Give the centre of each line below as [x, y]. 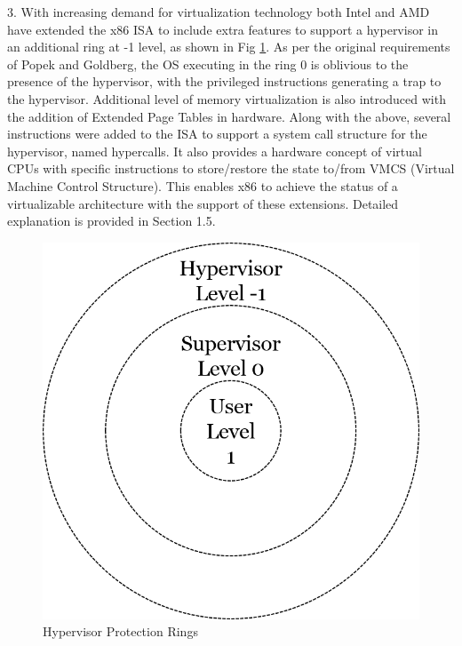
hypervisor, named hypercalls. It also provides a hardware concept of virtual [215, 151]
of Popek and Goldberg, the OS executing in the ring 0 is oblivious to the [208, 64]
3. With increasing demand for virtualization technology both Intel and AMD [219, 12]
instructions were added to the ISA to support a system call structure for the [217, 134]
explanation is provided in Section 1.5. [112, 221]
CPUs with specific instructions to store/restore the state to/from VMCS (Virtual [231, 168]
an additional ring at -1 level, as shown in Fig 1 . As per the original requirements [229, 47]
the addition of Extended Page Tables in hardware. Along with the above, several [229, 116]
